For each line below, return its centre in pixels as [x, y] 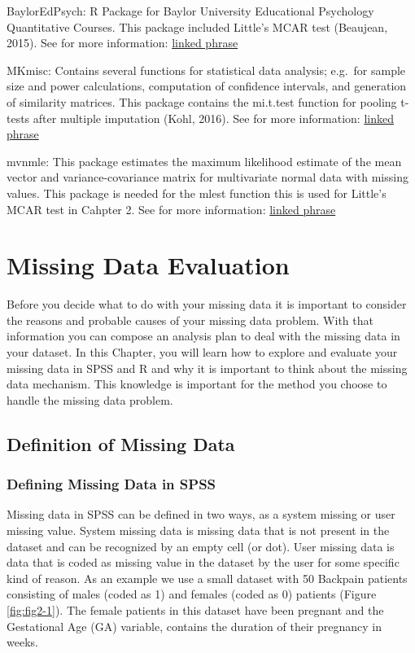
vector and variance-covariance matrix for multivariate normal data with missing [207, 177]
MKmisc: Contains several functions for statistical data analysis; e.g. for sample [206, 70]
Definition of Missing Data [121, 443]
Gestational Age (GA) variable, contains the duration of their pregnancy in [194, 626]
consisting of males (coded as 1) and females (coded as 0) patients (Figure [192, 594]
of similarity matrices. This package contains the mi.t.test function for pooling [202, 101]
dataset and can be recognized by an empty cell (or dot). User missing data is [201, 546]
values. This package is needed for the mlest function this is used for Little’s [197, 193]
